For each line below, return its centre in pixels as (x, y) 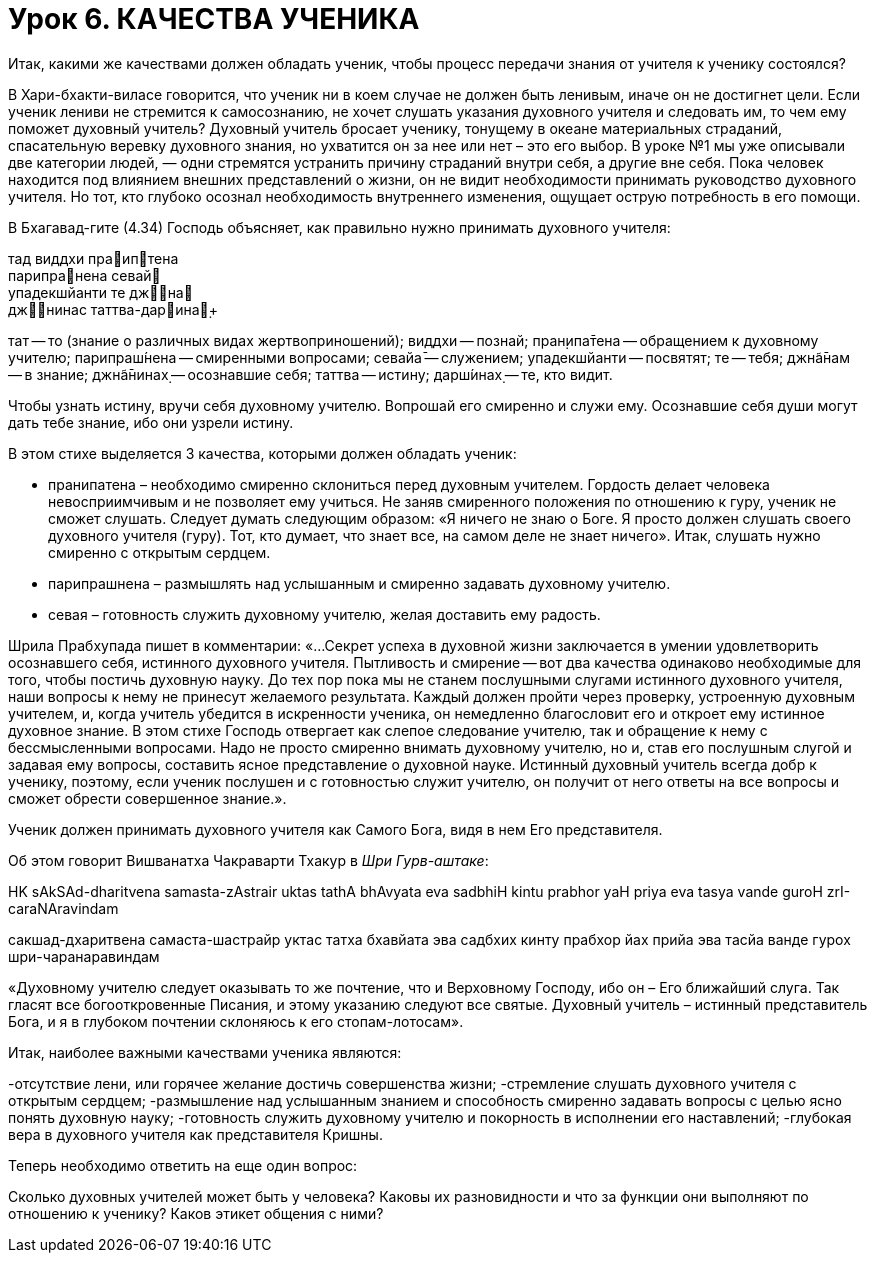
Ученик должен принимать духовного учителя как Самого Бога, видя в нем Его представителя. (335, 829)
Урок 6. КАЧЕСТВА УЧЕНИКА (214, 19)
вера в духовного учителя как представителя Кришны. (195, 1134)
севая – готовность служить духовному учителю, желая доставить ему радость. (324, 614)
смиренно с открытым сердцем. (159, 552)
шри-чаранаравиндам (84, 956)
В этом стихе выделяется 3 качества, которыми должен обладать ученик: (262, 453)
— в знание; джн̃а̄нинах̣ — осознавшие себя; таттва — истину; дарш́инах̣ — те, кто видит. (310, 374)
